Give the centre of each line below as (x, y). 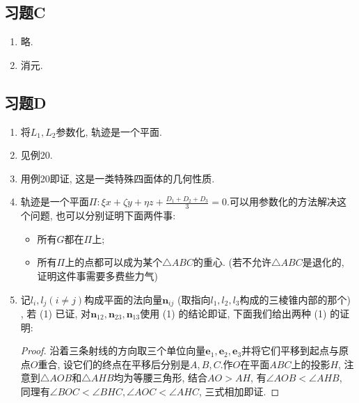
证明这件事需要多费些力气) (98, 275)
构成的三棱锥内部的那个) (295, 299)
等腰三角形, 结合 (170, 378)
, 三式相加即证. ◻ (239, 391)
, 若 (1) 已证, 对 (56, 314)
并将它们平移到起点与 (290, 350)
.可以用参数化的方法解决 (282, 201)
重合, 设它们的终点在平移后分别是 (114, 364)
